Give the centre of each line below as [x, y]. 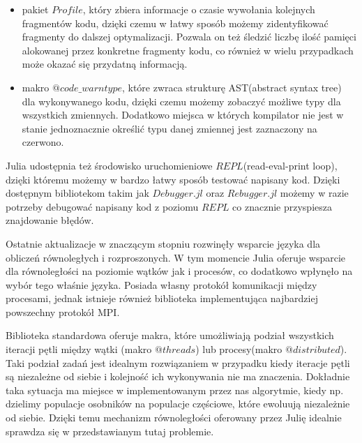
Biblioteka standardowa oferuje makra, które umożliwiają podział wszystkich [170, 335]
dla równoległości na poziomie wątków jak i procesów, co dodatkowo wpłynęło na [179, 271]
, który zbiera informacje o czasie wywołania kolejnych [199, 9]
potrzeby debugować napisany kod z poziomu [102, 206]
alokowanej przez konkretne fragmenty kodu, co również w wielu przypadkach [188, 50]
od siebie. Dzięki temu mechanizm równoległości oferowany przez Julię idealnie [174, 418]
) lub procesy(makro [239, 349]
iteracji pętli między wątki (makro [79, 349]
